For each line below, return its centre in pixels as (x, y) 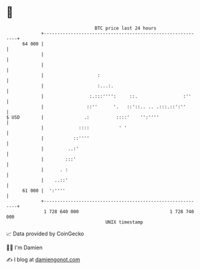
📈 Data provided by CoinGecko (45, 234)
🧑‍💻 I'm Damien (25, 247)
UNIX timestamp (124, 222)
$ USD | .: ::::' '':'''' (83, 117)
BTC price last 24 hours (126, 28)
